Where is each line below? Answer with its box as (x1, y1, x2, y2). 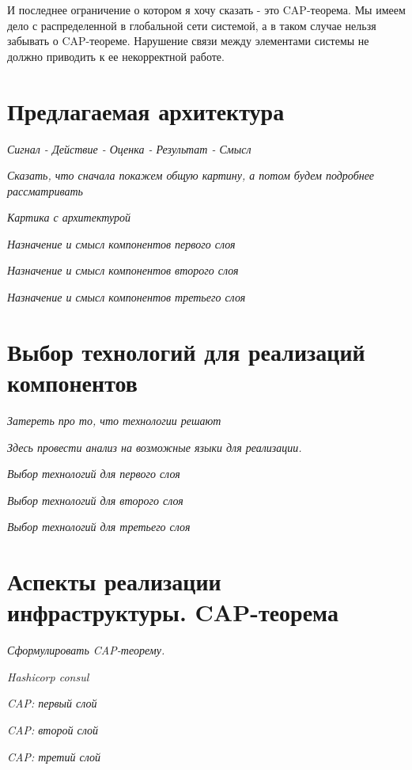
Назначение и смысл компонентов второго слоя (7, 262, 239, 279)
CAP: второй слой (7, 722, 98, 738)
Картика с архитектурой (7, 209, 131, 226)
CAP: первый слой (7, 695, 97, 711)
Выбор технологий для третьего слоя (7, 518, 191, 535)
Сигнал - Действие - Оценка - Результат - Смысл (7, 140, 251, 157)
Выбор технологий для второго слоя (7, 491, 183, 508)
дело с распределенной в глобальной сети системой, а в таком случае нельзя (7, 17, 376, 33)
